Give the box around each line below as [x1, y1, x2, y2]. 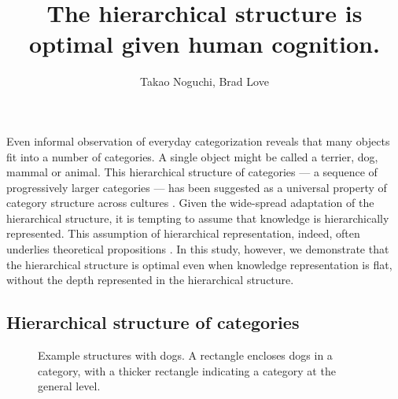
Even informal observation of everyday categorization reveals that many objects [6, 132, 390, 149]
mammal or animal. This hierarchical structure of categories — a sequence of [6, 164, 378, 180]
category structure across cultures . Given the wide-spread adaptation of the [6, 194, 374, 211]
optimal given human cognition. [29, 28, 380, 60]
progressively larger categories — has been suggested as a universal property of [6, 179, 387, 195]
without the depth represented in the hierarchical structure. [6, 272, 294, 288]
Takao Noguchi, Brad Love [140, 73, 269, 90]
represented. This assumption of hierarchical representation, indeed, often [6, 225, 360, 242]
